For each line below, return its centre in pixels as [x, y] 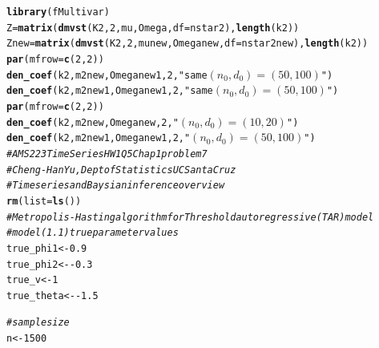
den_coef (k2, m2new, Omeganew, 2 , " [93, 122]
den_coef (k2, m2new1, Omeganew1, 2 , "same [110, 91]
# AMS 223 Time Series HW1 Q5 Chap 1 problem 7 [107, 154]
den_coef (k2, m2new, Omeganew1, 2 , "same [107, 75]
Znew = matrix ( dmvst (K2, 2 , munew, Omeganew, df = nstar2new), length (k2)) [187, 44]
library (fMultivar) [58, 12]
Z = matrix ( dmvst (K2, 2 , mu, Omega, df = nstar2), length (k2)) [153, 28]
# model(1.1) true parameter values [93, 233]
